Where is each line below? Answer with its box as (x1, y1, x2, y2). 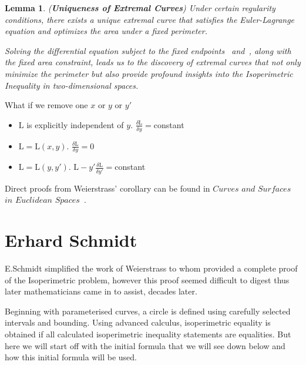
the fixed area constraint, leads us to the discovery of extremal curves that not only (5, 56, 301, 68)
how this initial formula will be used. (5, 351, 137, 363)
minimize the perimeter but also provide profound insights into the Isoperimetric (5, 67, 293, 79)
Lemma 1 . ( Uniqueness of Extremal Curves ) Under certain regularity (5, 2, 275, 14)
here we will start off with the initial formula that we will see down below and (5, 339, 285, 351)
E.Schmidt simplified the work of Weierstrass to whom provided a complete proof (5, 262, 298, 274)
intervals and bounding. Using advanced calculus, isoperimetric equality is (5, 316, 271, 329)
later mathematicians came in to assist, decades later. (5, 285, 197, 297)
